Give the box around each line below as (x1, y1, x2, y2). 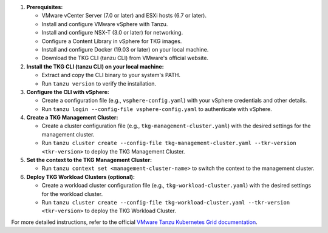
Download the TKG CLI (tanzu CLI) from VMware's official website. (41, 55, 209, 62)
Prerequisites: (26, 4, 63, 10)
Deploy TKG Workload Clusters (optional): (26, 173, 135, 180)
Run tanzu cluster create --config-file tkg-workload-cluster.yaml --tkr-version (41, 198, 290, 206)
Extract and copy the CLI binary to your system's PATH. (41, 72, 181, 79)
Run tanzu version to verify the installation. (41, 79, 157, 87)
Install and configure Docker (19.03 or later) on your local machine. (41, 46, 209, 53)
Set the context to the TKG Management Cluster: (26, 157, 152, 164)
